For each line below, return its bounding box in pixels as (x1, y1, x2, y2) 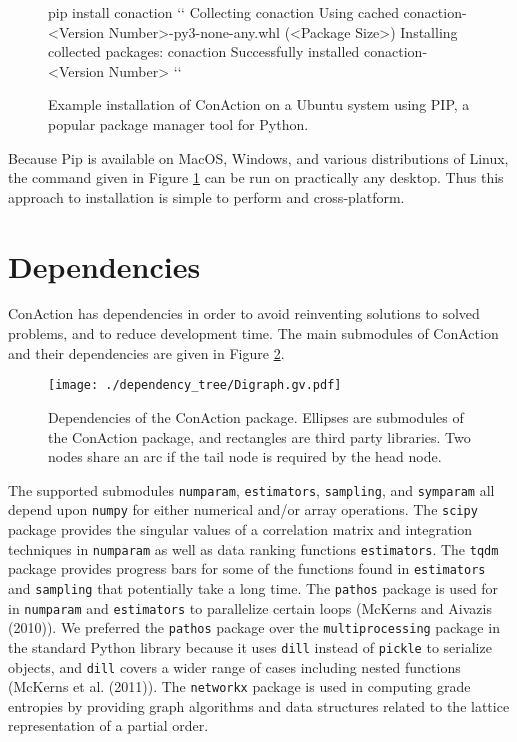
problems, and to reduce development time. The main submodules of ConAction (8, 323, 499, 344)
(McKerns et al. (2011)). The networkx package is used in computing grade (8, 676, 471, 697)
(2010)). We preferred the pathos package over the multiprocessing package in (8, 617, 500, 638)
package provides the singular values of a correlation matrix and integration (8, 519, 473, 539)
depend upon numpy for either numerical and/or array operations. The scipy (8, 499, 478, 520)
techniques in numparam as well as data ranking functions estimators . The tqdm (8, 538, 499, 559)
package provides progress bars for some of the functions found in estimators (8, 558, 486, 579)
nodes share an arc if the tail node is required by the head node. (48, 446, 442, 467)
